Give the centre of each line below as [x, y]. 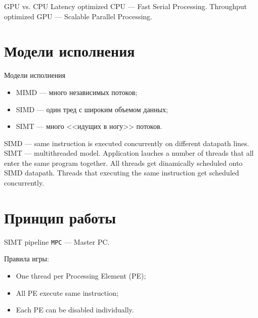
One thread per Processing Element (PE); [81, 276]
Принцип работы [60, 217]
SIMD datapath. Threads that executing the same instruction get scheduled [122, 173]
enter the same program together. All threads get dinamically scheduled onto [123, 163]
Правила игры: [27, 259]
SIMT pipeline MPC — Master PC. [57, 241]
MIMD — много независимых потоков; [77, 92]
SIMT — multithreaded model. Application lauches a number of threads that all [129, 153]
